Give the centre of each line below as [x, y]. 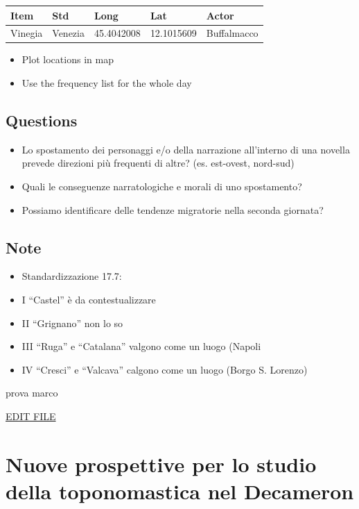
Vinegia [27, 33]
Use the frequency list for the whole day [107, 83]
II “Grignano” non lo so [72, 323]
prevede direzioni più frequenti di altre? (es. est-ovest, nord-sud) [158, 163]
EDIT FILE [31, 416]
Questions [42, 120]
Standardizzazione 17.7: [72, 276]
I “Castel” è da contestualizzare [89, 299]
